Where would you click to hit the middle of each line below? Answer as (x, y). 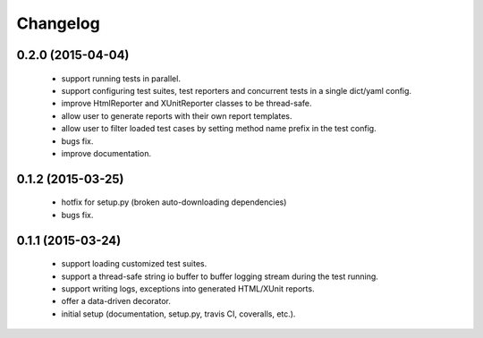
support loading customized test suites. (134, 264)
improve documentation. (106, 153)
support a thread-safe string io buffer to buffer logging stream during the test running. (220, 276)
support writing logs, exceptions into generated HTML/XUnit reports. (188, 288)
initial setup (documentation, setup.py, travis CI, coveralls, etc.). (178, 314)
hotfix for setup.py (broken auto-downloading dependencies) (174, 202)
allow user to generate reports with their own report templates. (177, 115)
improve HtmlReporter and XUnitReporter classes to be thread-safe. (186, 104)
